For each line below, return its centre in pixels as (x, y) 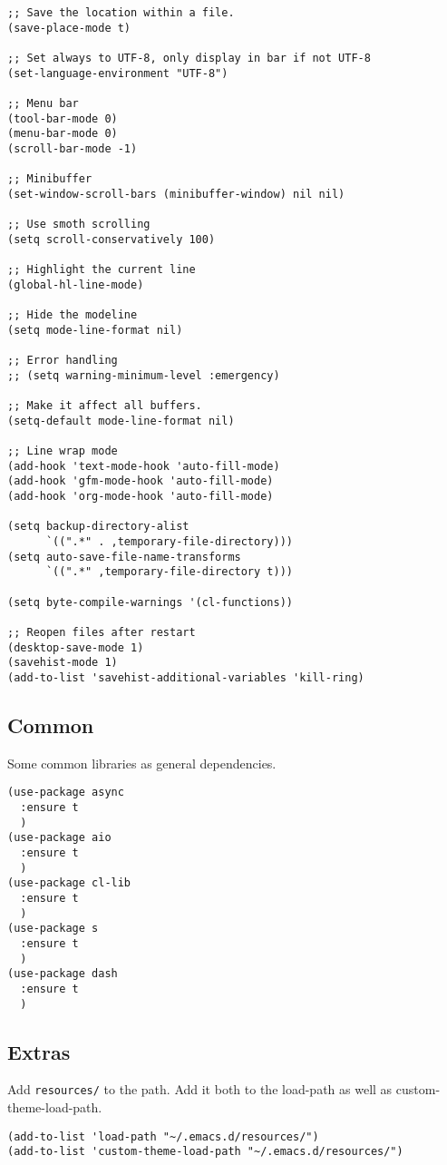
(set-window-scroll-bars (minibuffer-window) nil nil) (176, 194)
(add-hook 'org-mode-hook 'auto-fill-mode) (141, 496)
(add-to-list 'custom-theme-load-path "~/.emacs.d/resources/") (205, 1152)
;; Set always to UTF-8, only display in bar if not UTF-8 (189, 58)
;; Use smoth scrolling (79, 225)
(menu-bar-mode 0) (63, 134)
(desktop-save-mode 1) (76, 647)
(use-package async (66, 793)
